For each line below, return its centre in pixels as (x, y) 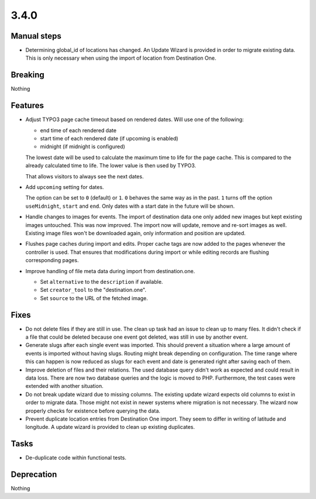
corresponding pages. (52, 260)
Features (27, 106)
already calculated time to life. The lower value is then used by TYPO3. (111, 166)
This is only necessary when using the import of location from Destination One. (121, 58)
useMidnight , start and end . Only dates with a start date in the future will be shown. (130, 206)
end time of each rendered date (78, 130)
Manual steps (36, 36)
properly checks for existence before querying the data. (93, 411)
